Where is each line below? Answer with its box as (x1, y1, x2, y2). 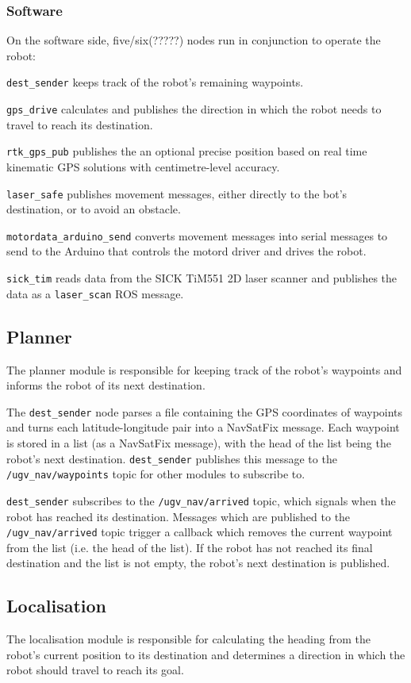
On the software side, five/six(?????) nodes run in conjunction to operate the (6, 32, 381, 48)
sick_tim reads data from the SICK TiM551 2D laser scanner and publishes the (6, 270, 398, 286)
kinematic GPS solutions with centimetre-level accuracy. (6, 158, 280, 175)
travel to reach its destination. (6, 116, 153, 132)
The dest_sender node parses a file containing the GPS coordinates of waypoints (6, 403, 403, 420)
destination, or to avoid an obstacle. (6, 201, 181, 217)
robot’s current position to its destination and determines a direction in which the (6, 646, 405, 662)
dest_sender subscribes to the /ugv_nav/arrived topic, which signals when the (6, 492, 396, 508)
